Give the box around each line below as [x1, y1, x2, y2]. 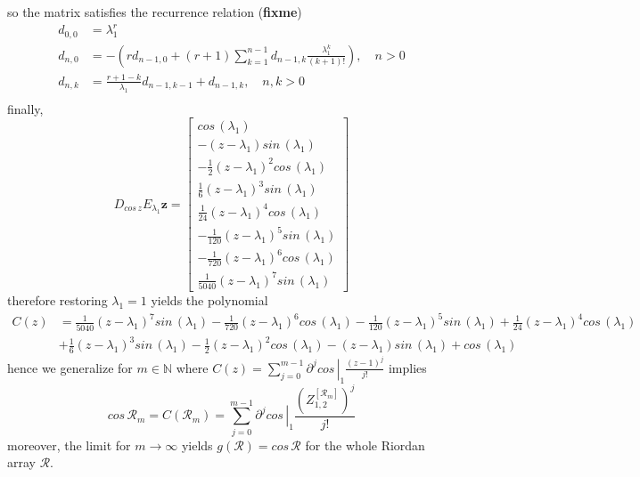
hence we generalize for [7, 358, 133, 376]
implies [388, 358, 427, 376]
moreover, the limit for [7, 435, 131, 454]
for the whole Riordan [305, 435, 425, 454]
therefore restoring [7, 291, 108, 310]
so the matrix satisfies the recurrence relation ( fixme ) [7, 3, 302, 20]
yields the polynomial [151, 291, 268, 310]
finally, [7, 99, 44, 117]
